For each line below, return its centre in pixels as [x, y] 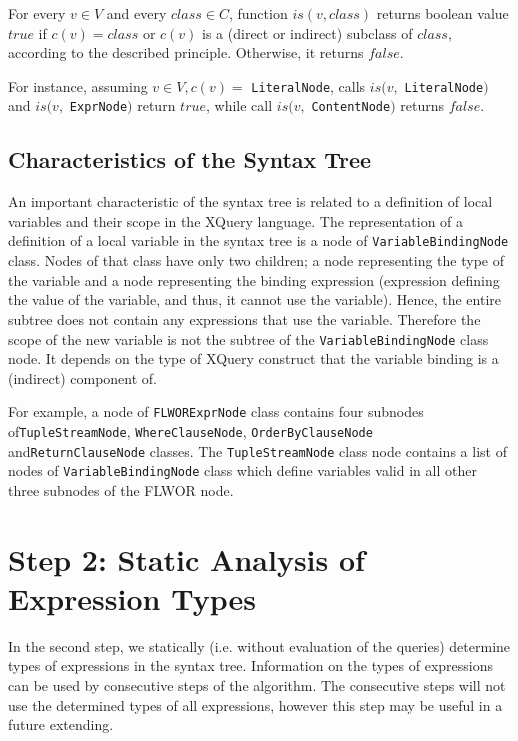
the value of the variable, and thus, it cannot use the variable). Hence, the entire [254, 299]
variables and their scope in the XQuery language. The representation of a [236, 220]
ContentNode [351, 107]
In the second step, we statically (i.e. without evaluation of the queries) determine [259, 645]
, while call [239, 105]
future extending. [61, 724]
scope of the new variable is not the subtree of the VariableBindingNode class [248, 338]
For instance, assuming [78, 85]
